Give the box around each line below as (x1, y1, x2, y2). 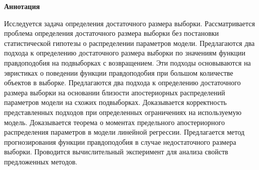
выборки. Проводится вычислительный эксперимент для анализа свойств (4, 146, 228, 157)
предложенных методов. (4, 156, 78, 166)
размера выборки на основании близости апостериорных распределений (4, 87, 225, 97)
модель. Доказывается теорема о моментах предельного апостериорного (4, 117, 225, 127)
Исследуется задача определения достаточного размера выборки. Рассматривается (4, 18, 255, 28)
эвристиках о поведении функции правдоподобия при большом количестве (4, 67, 233, 78)
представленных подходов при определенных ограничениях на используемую (4, 106, 242, 117)
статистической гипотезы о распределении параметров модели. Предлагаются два (4, 37, 255, 48)
